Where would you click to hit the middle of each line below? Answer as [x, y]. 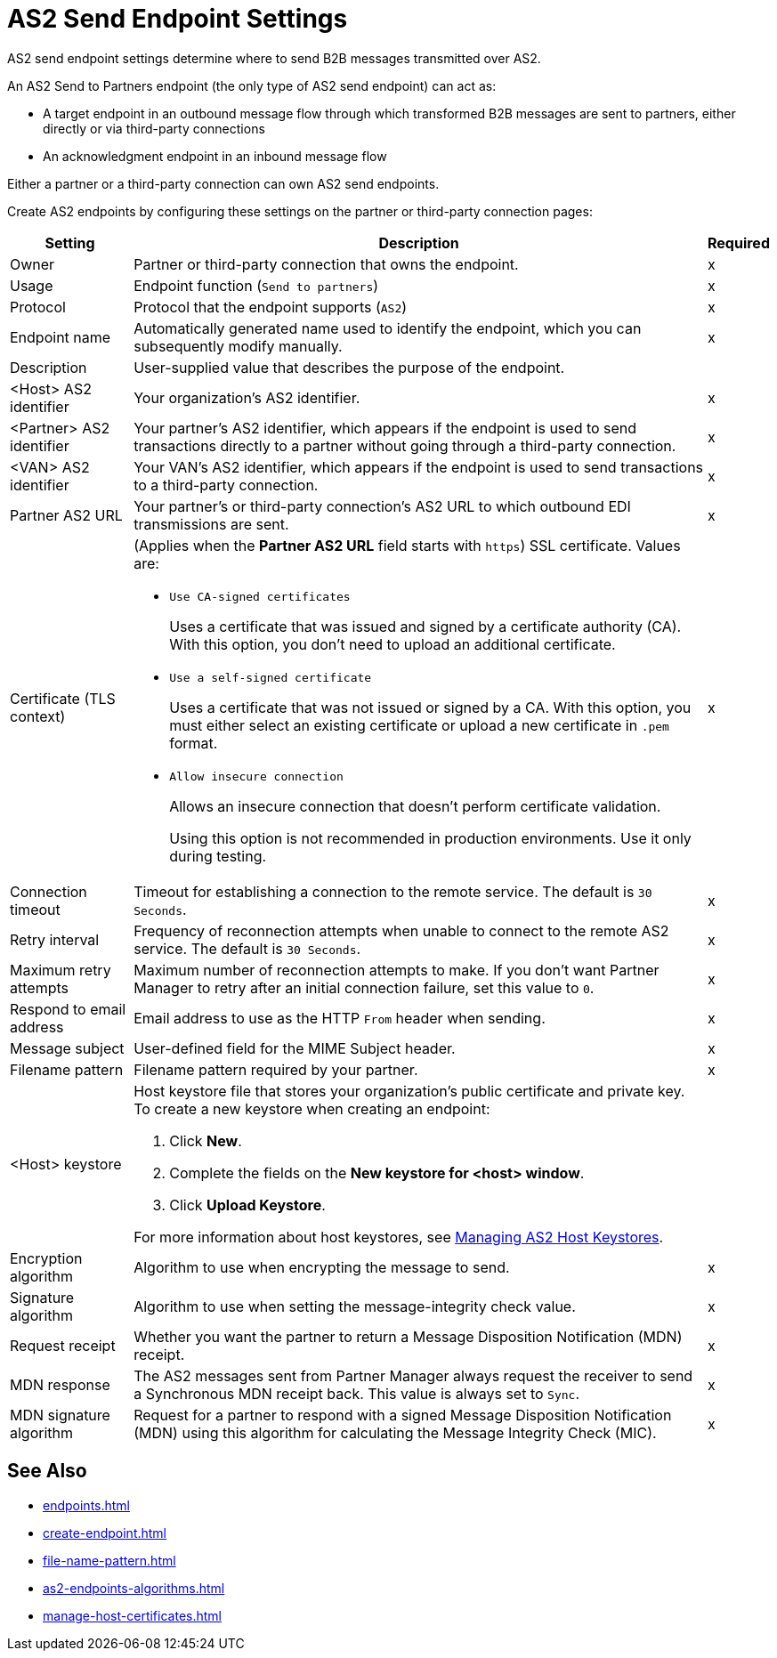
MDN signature [60, 1415]
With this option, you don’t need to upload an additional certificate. [393, 644]
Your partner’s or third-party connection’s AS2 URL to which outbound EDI [382, 506]
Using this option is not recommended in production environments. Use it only [430, 838]
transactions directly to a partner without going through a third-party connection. [405, 445]
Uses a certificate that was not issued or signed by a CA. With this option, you [430, 707]
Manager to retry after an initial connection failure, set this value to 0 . [364, 987]
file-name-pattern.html [109, 1560]
